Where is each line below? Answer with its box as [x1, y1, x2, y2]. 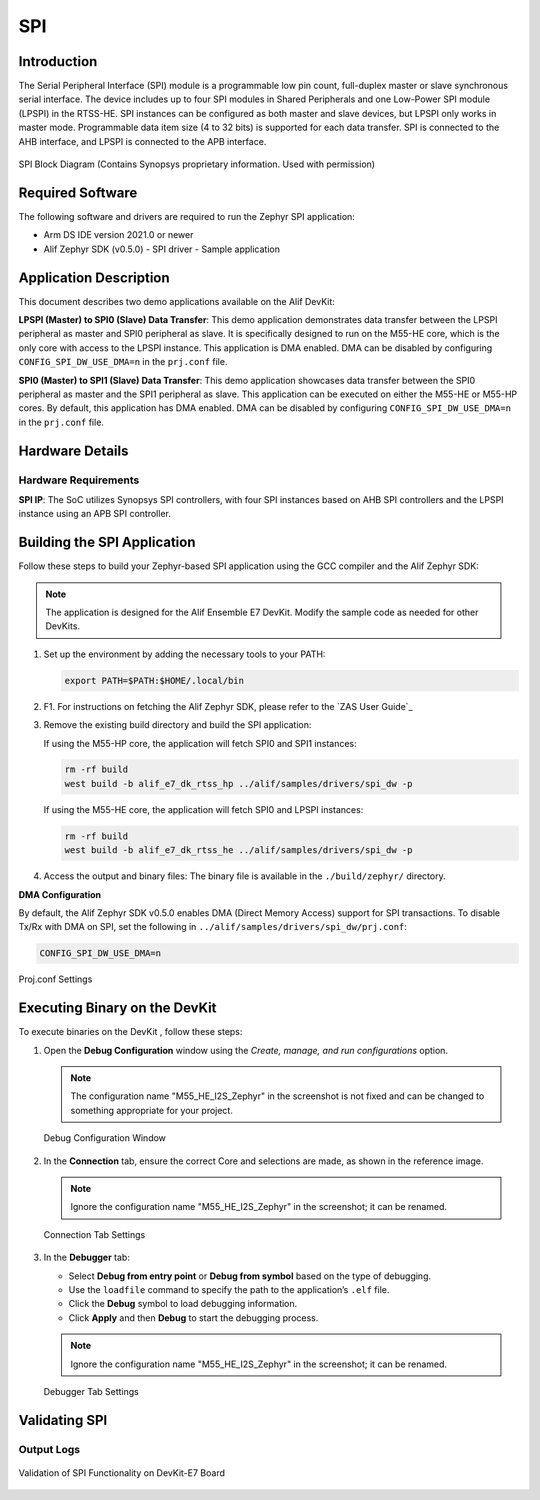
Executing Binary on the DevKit [18, 1000, 217, 1017]
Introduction [18, 53, 98, 70]
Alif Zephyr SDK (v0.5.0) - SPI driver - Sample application [43, 243, 280, 255]
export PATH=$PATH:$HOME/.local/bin [64, 675, 245, 686]
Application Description [18, 269, 170, 286]
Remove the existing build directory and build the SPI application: [43, 719, 312, 731]
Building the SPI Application [18, 534, 196, 551]
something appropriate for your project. [70, 1104, 234, 1116]
